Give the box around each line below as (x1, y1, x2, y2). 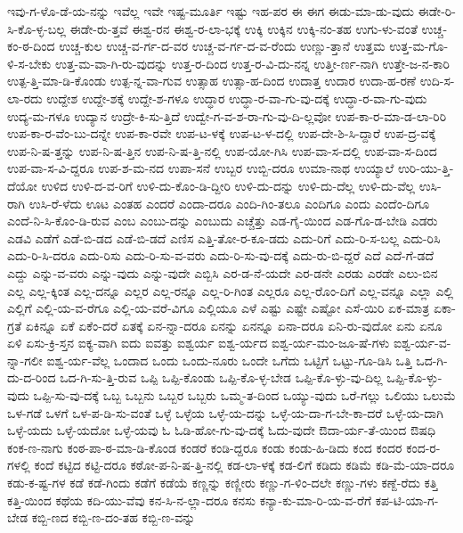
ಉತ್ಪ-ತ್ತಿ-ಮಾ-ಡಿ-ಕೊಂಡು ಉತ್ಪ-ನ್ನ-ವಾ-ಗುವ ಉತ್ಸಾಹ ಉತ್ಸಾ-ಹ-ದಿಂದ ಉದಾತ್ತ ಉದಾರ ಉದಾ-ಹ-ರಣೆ (7, 71, 417, 90)
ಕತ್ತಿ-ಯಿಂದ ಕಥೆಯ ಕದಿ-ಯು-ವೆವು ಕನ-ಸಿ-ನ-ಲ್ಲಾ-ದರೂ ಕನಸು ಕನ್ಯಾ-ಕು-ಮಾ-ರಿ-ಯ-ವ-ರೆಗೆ (7, 490, 372, 509)
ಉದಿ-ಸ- (419, 71, 455, 90)
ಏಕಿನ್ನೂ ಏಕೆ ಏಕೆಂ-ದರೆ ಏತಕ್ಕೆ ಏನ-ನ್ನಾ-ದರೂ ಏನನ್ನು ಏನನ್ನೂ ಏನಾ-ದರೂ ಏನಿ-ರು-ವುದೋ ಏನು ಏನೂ (25, 316, 443, 334)
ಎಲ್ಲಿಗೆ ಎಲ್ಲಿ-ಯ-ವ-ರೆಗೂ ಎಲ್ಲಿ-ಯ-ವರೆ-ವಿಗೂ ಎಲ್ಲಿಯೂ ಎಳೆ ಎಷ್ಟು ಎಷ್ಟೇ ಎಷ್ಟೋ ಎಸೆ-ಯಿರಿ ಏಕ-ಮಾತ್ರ (7, 299, 430, 317)
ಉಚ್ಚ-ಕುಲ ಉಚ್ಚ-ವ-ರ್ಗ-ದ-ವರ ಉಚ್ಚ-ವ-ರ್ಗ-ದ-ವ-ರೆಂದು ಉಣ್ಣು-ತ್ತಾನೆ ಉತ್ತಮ (59, 37, 386, 55)
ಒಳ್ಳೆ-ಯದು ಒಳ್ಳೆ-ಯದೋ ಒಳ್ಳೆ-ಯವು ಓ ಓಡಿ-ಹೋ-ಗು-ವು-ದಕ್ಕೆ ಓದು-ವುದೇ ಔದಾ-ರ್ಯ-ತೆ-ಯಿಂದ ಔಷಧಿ (7, 421, 436, 439)
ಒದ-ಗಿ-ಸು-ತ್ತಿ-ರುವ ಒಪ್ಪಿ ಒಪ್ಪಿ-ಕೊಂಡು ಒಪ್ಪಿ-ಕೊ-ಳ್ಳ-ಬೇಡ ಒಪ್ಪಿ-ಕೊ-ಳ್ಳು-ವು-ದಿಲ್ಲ (60, 368, 383, 387)
